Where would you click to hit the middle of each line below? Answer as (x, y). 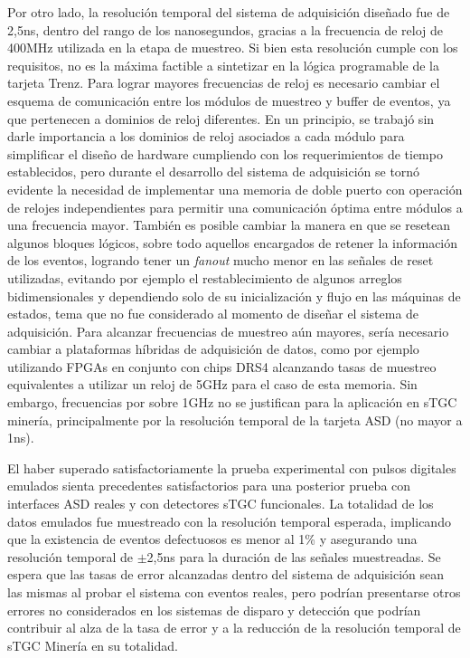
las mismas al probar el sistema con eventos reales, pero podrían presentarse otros (234, 592)
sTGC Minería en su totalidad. (93, 645)
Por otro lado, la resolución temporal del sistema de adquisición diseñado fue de (229, 12)
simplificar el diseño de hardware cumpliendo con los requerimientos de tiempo (225, 153)
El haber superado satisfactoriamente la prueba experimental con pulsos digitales (232, 467)
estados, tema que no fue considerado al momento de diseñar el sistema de (213, 314)
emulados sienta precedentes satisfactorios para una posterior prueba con (209, 486)
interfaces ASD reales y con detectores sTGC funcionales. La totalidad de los (221, 504)
